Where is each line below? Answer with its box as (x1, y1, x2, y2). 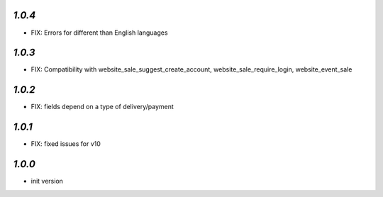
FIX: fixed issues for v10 (30, 140, 101, 148)
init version (30, 177, 64, 186)
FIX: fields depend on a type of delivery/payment (30, 103, 174, 111)
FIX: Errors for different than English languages (30, 28, 168, 37)
